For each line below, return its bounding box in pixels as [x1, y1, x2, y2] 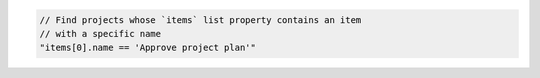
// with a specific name [39, 28, 162, 39]
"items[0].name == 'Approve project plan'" [39, 42, 257, 54]
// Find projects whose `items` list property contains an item [39, 14, 362, 25]
